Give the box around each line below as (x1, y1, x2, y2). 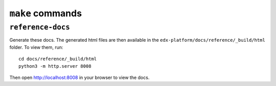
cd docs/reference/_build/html (18, 56, 97, 62)
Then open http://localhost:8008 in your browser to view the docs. (9, 74, 150, 80)
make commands (9, 8, 82, 19)
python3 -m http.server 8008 (18, 63, 91, 69)
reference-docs (9, 23, 70, 32)
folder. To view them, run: (9, 44, 63, 50)
